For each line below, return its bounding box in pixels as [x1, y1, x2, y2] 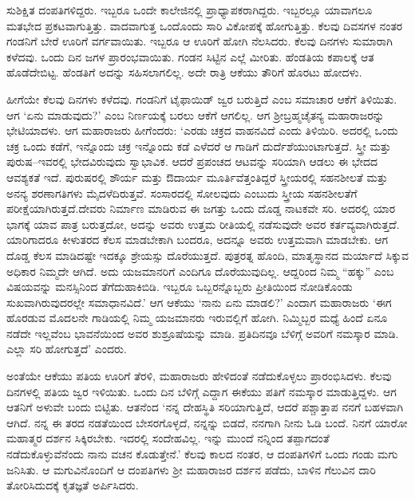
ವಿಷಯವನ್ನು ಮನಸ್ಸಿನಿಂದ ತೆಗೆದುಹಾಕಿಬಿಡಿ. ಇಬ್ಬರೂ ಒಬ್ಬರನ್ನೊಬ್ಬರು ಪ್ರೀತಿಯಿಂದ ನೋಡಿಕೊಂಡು [6, 278, 353, 295]
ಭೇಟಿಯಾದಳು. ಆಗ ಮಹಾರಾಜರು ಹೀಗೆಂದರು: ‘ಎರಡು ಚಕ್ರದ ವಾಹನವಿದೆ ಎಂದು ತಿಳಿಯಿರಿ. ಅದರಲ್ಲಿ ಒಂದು [6, 122, 398, 139]
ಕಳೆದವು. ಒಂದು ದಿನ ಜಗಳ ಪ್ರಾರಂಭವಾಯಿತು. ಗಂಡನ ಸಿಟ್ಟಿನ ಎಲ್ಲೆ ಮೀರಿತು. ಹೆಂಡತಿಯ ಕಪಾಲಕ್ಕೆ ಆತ [6, 48, 374, 65]
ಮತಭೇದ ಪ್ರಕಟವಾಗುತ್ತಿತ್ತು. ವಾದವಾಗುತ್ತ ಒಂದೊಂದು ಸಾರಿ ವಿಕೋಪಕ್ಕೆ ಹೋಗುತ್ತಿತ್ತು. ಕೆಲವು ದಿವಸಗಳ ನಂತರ [6, 17, 403, 33]
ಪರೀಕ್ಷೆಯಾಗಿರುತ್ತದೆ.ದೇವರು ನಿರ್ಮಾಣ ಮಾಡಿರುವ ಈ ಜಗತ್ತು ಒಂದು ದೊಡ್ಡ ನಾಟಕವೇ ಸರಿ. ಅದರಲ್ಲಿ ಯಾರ [6, 200, 396, 217]
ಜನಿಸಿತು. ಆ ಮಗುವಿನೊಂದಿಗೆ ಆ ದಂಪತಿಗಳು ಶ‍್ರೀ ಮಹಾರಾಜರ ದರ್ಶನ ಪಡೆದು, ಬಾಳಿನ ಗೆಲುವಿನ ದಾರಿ [6, 461, 376, 477]
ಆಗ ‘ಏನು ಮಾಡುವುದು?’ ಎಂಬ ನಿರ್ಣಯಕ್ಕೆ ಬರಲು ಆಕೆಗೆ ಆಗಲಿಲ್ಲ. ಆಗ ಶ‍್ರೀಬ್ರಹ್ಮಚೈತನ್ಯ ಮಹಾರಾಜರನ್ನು [6, 106, 385, 123]
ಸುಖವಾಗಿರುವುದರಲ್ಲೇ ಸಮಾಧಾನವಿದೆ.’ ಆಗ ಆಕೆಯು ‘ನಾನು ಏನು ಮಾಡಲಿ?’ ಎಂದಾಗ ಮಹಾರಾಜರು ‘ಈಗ [6, 293, 392, 310]
